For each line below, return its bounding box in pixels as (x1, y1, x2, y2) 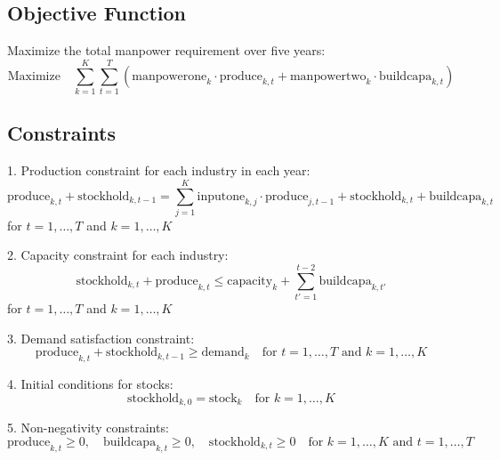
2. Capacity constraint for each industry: (7, 246, 229, 264)
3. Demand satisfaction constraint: (7, 328, 195, 347)
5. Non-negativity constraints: (7, 418, 169, 437)
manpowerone (132, 69, 207, 83)
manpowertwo (289, 69, 367, 83)
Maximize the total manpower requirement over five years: (7, 41, 326, 60)
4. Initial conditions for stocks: (7, 375, 173, 393)
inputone (197, 190, 246, 203)
